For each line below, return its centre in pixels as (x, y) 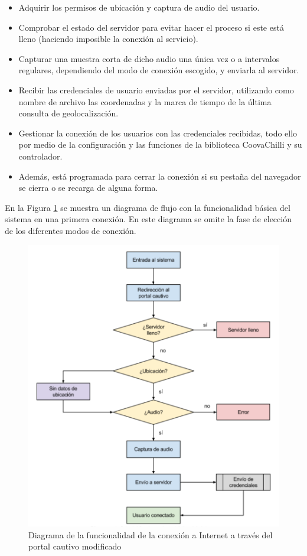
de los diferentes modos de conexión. (71, 230)
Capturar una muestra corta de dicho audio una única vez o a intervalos (149, 58)
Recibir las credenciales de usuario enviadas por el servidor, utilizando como (156, 90)
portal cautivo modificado (75, 546)
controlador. (40, 156)
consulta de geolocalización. (68, 113)
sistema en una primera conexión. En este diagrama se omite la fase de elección (148, 219)
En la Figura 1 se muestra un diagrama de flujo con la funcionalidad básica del (148, 207)
